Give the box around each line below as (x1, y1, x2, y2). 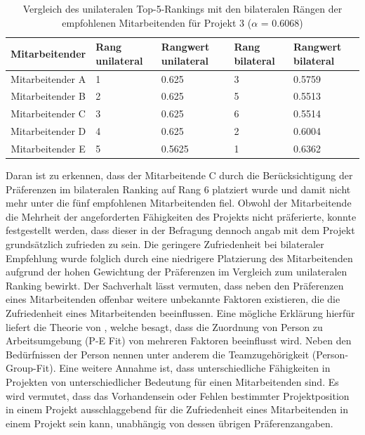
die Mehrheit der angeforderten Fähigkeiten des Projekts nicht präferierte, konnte (6, 209, 357, 223)
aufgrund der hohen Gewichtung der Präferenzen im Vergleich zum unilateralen (6, 264, 347, 279)
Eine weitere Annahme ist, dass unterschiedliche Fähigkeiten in (59, 361, 331, 375)
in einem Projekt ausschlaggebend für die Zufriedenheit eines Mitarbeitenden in (6, 402, 348, 417)
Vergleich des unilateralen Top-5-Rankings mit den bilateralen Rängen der (22, 1, 343, 15)
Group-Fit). (6, 361, 56, 375)
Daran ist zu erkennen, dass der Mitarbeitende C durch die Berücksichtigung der (6, 168, 353, 183)
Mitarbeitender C (11, 106, 86, 121)
